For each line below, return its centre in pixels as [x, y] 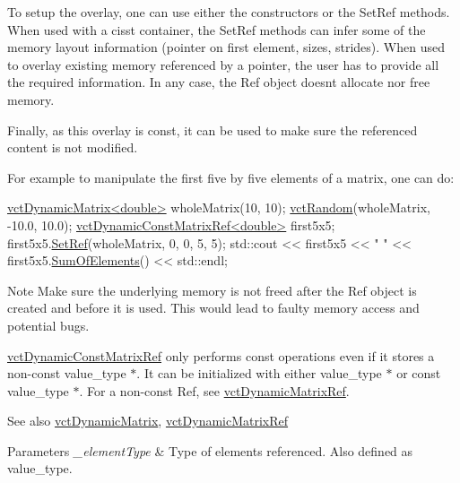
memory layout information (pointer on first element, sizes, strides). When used [226, 47]
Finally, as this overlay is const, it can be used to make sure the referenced [213, 129]
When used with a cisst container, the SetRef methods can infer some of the [217, 29]
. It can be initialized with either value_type [259, 373]
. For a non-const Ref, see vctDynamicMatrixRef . [214, 390]
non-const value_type [67, 373]
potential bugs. [48, 325]
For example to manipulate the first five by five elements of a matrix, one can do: [231, 177]
